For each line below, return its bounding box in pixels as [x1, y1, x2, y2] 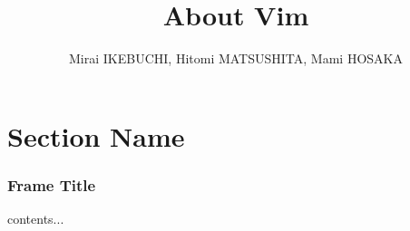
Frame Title [7, 173, 96, 196]
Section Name [7, 117, 185, 154]
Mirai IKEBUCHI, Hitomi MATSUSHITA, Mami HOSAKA [69, 49, 403, 68]
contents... [7, 209, 64, 228]
